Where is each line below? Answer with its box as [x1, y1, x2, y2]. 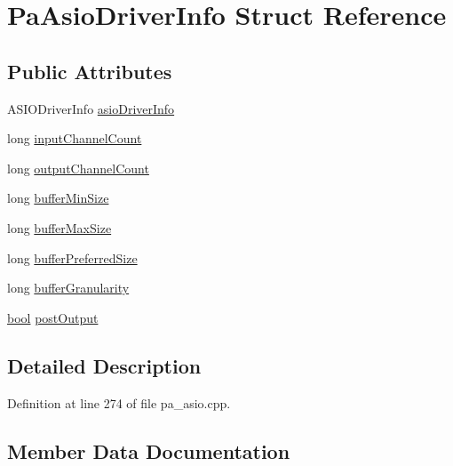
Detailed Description [7, 351, 202, 379]
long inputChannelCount [7, 129, 142, 148]
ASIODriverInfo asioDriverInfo [7, 99, 175, 117]
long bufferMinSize [7, 189, 109, 207]
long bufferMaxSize [7, 218, 112, 237]
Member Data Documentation [7, 437, 290, 464]
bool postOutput [7, 308, 99, 326]
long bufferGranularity [7, 278, 130, 297]
